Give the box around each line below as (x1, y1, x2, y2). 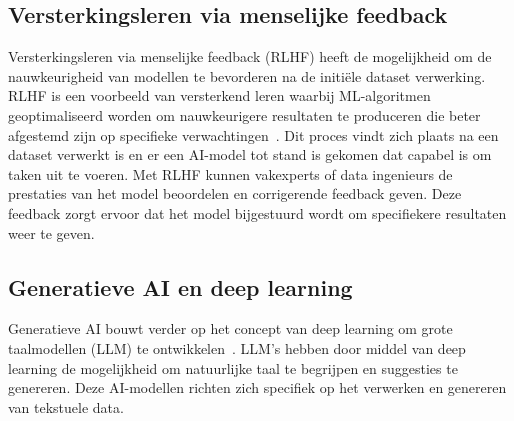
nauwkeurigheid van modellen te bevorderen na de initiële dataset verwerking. (8, 65, 486, 86)
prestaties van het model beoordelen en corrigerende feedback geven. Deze (8, 183, 462, 204)
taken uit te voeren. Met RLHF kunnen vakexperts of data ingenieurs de (8, 163, 453, 184)
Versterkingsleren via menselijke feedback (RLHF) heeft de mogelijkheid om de (8, 46, 492, 67)
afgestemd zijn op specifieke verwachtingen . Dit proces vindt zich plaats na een (8, 124, 499, 145)
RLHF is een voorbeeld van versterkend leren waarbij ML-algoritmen (8, 85, 431, 106)
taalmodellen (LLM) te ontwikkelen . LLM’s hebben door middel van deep (8, 337, 466, 358)
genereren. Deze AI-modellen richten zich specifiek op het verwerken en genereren (8, 377, 507, 398)
